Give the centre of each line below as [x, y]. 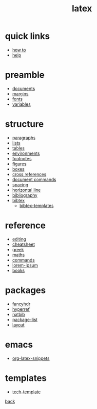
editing [19, 239]
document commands [34, 179]
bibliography [25, 195]
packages [26, 290]
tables [18, 148]
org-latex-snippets [31, 358]
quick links [28, 36]
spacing [20, 184]
